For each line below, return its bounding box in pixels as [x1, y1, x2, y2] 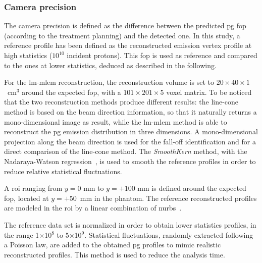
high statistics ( [4, 50, 53, 60]
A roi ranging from [4, 183, 63, 193]
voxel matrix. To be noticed [166, 86, 252, 97]
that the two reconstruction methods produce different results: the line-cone [4, 96, 239, 107]
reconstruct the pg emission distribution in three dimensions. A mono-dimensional [4, 126, 258, 137]
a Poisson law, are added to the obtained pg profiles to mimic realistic [4, 239, 221, 250]
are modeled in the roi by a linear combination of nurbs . [4, 202, 182, 213]
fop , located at [4, 192, 49, 203]
